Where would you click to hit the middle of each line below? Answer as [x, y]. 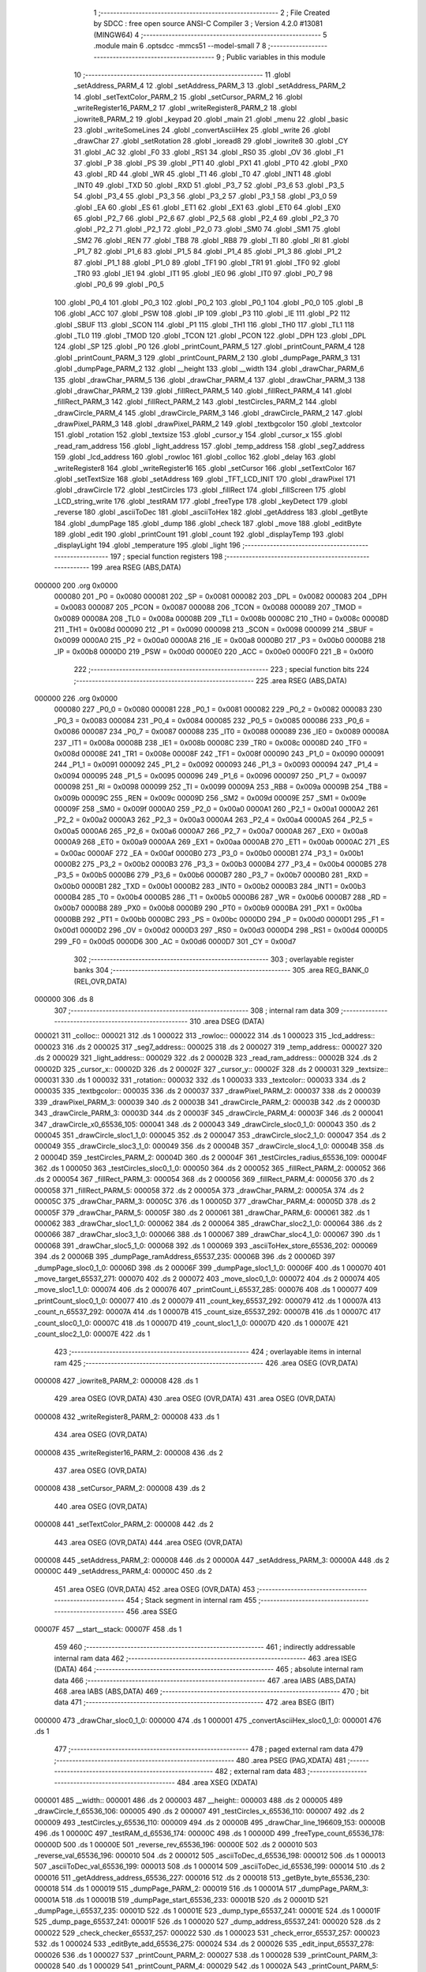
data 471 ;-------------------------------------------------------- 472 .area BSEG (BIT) [194, 1702]
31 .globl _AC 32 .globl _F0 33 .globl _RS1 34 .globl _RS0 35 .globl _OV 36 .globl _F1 [209, 152]
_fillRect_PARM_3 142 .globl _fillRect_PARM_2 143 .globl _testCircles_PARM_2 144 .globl [195, 401]
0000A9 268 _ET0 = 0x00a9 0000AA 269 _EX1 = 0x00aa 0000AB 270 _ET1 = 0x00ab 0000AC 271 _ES [222, 842]
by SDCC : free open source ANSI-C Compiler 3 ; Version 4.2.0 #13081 [208, 24]
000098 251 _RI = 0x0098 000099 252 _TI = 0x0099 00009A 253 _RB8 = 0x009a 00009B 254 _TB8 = [221, 787]
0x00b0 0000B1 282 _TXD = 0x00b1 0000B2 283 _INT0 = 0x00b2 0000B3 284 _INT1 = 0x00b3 [210, 886]
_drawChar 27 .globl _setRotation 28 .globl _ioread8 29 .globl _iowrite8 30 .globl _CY [211, 141]
